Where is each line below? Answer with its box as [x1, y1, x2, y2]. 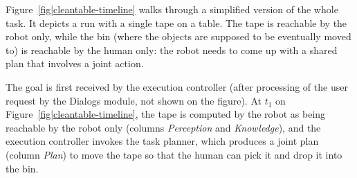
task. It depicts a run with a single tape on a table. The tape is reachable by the [6, 15, 347, 30]
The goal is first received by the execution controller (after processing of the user [6, 79, 348, 94]
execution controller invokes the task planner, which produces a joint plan [6, 134, 319, 148]
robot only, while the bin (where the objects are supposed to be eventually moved [6, 29, 351, 44]
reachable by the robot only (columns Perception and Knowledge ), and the [6, 120, 321, 134]
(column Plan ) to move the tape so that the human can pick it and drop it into [6, 147, 342, 161]
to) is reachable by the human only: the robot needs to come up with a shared [6, 42, 338, 57]
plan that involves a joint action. [6, 56, 144, 71]
